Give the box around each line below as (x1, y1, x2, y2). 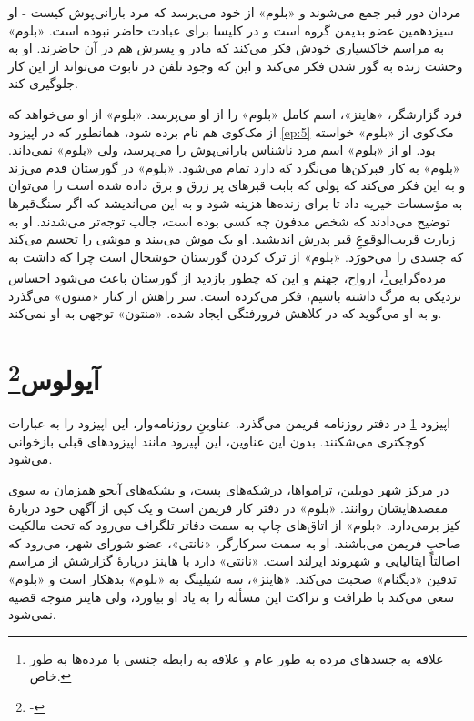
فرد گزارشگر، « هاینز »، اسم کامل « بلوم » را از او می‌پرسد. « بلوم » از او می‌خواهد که (8, 104, 463, 123)
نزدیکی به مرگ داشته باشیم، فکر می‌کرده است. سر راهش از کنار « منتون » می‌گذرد (8, 285, 462, 305)
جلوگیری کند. (8, 74, 78, 93)
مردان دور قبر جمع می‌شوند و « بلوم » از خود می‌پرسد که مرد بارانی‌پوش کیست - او (8, 3, 461, 21)
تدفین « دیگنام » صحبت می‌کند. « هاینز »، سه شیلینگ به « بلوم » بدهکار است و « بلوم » (8, 568, 457, 587)
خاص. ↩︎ (29, 666, 72, 686)
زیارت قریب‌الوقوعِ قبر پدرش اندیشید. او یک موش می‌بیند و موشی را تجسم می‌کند (8, 229, 456, 248)
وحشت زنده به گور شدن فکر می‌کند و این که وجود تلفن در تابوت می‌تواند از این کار (8, 55, 463, 75)
